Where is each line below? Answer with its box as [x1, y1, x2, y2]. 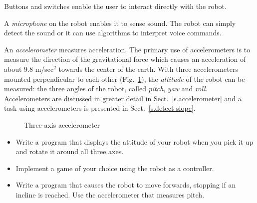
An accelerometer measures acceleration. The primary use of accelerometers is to [4, 44, 251, 54]
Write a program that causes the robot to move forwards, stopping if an [15, 180, 236, 190]
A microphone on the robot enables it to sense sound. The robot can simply [4, 17, 236, 28]
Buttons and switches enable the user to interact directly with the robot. [4, 1, 227, 11]
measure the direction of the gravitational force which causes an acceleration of [4, 54, 246, 64]
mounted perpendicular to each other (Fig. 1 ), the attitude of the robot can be [4, 73, 245, 84]
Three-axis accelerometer [24, 119, 100, 130]
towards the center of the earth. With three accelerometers [58, 63, 238, 74]
